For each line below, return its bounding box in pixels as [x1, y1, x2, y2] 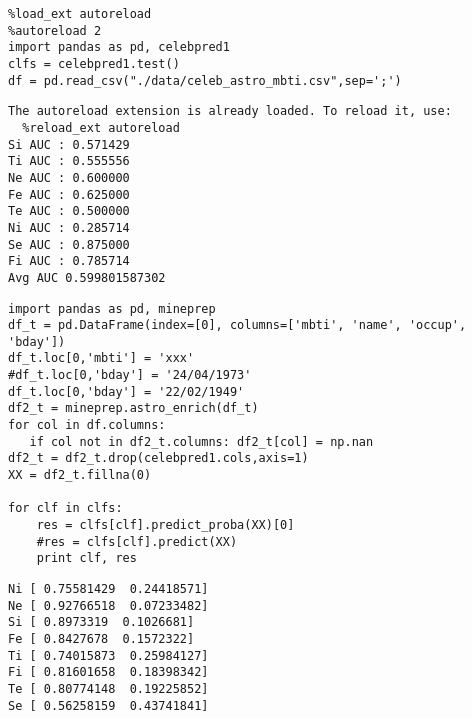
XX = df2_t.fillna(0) [8, 468, 152, 483]
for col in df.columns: [8, 418, 166, 433]
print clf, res [36, 551, 137, 566]
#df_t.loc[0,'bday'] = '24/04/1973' [8, 368, 252, 383]
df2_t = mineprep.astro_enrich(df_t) [8, 401, 259, 416]
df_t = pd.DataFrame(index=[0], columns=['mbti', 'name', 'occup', [8, 318, 467, 333]
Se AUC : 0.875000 [8, 237, 130, 252]
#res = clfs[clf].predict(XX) [36, 534, 238, 549]
